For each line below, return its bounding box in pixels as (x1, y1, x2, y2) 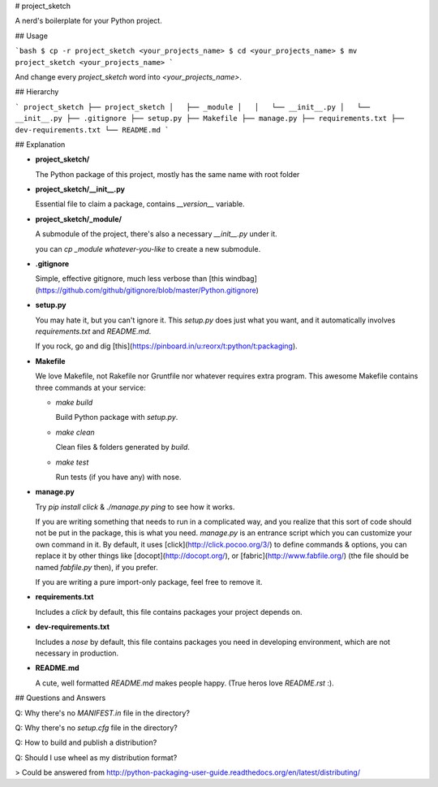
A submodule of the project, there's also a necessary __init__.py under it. (35, 229, 277, 239)
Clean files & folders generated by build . (55, 443, 191, 452)
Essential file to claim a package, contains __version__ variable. (35, 199, 245, 209)
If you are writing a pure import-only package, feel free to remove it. (35, 577, 263, 587)
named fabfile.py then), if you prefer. (35, 562, 158, 572)
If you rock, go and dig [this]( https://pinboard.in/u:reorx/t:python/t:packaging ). (35, 341, 298, 351)
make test (55, 457, 89, 467)
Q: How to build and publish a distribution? (15, 737, 157, 747)
